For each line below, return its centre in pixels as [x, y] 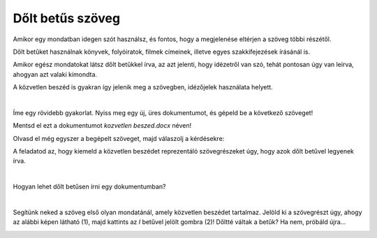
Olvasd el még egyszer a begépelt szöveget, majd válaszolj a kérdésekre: [119, 138]
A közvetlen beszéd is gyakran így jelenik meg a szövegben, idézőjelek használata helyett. [143, 87]
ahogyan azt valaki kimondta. [55, 74]
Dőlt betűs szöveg [67, 18]
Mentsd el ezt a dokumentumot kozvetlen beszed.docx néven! [102, 126]
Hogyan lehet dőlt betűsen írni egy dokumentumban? [89, 187]
